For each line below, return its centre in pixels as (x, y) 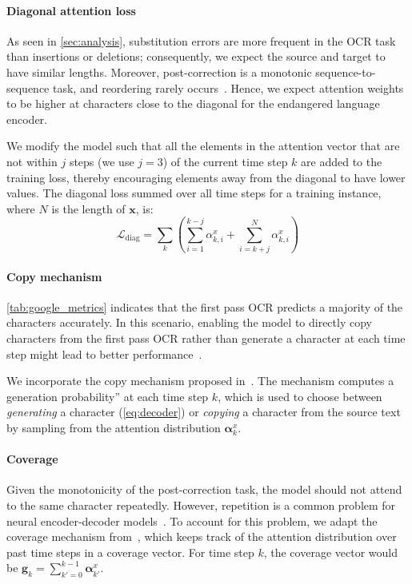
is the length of (88, 208)
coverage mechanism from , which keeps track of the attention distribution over (202, 536)
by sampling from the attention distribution (114, 427)
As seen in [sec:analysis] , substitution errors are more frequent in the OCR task (201, 40)
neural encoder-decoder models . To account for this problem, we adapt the (192, 520)
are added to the (342, 161)
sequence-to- (346, 72)
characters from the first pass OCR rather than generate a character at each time (206, 338)
